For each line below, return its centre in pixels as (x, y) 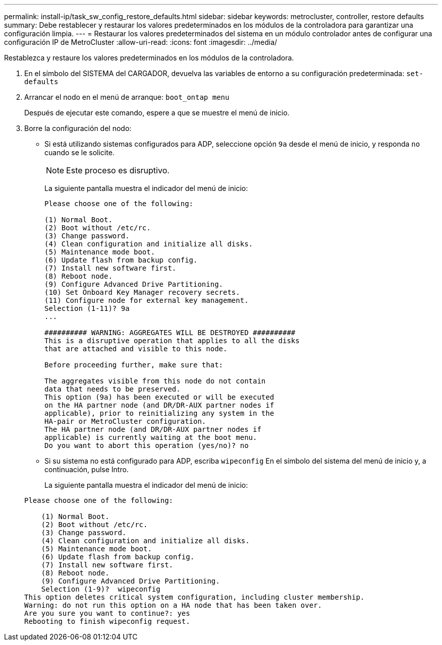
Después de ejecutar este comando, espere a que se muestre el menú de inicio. (157, 113)
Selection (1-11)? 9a (87, 308)
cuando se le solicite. (79, 152)
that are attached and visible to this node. (136, 349)
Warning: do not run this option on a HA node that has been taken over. (173, 605)
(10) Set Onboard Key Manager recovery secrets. (142, 292)
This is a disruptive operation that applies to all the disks (172, 341)
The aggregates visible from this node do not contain (155, 381)
